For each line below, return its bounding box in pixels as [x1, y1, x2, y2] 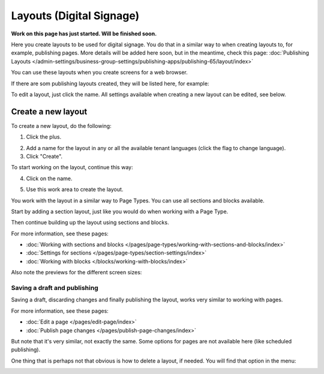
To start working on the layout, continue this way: [11, 164, 133, 171]
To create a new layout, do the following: [11, 122, 112, 129]
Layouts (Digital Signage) [11, 9, 140, 22]
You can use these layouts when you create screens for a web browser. [11, 69, 188, 76]
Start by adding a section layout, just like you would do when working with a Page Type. [11, 208, 229, 215]
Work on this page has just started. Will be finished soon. [11, 30, 157, 37]
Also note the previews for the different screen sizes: [11, 269, 142, 276]
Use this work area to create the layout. [26, 186, 124, 193]
